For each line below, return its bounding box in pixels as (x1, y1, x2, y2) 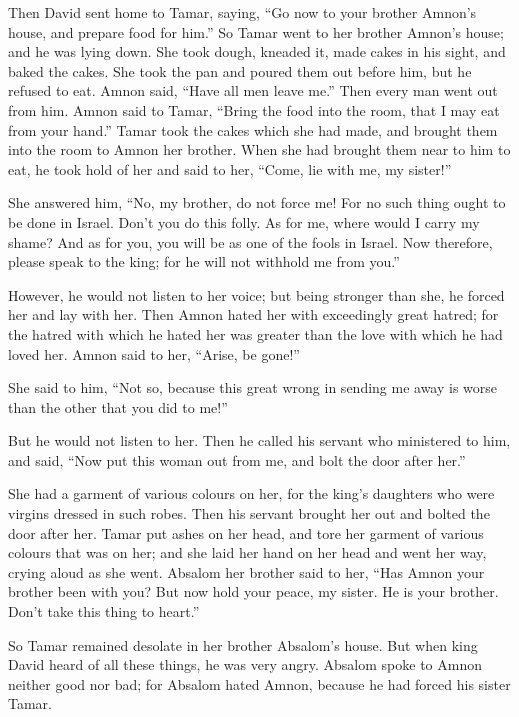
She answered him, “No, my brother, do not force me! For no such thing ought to (8, 192, 506, 213)
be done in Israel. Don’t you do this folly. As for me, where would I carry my (8, 211, 480, 232)
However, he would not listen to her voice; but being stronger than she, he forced (8, 284, 505, 305)
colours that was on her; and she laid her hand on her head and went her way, (8, 542, 487, 563)
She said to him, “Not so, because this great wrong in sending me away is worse (8, 377, 498, 398)
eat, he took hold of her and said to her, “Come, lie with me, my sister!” (8, 158, 452, 179)
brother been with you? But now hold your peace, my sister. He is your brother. (8, 581, 499, 602)
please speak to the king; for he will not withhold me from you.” (8, 251, 400, 272)
